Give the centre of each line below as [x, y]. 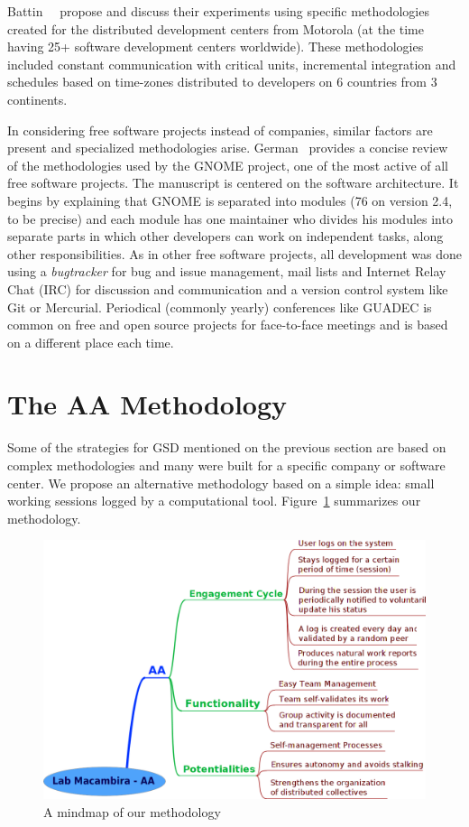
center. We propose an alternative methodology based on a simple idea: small [221, 483]
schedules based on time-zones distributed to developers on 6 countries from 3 [222, 82]
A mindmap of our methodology [132, 811]
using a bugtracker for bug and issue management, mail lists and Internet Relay [227, 271]
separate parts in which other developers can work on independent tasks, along [225, 236]
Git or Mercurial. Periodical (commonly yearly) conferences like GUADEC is [220, 307]
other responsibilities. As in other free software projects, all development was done [234, 253]
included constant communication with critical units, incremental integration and [232, 64]
